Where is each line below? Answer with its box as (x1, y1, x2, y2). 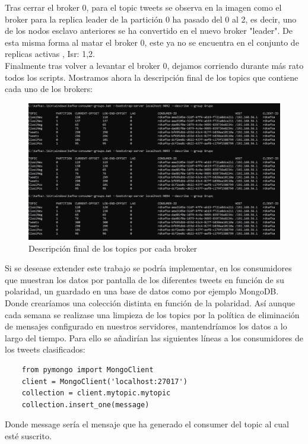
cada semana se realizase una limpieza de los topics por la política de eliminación (5, 308, 300, 321)
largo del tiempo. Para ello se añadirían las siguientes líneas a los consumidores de (5, 331, 303, 344)
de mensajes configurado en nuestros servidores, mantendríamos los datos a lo (5, 320, 287, 332)
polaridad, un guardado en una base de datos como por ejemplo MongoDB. (5, 285, 279, 297)
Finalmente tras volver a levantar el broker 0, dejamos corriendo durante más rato (5, 59, 304, 71)
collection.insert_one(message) (21, 400, 150, 409)
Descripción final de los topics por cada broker (28, 242, 198, 254)
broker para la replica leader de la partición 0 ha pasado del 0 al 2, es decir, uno (5, 12, 297, 25)
